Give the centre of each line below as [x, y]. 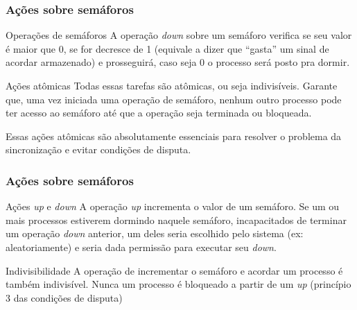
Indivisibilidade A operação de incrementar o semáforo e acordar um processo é [174, 270]
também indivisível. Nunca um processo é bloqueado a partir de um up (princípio [178, 284]
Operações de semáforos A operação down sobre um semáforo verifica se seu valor [179, 35]
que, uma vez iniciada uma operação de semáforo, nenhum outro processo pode [174, 99]
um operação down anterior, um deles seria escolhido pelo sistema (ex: [155, 233]
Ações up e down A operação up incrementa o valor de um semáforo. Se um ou [173, 206]
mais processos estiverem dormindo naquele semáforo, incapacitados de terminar [176, 219]
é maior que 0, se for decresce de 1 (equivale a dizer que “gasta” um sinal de [167, 48]
